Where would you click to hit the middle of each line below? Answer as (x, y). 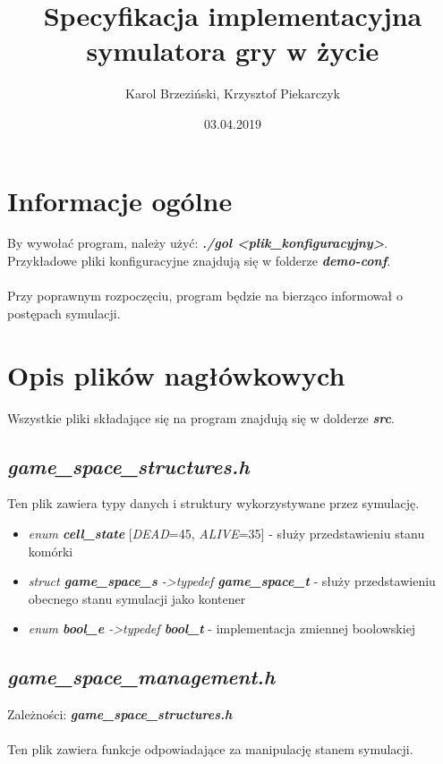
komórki (51, 551)
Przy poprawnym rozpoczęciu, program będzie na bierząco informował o (205, 296)
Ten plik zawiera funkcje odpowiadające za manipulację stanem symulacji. (210, 749)
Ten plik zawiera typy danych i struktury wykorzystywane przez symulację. (213, 503)
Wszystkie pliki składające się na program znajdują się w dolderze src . (201, 417)
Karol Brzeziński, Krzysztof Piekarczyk (233, 93)
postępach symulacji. (64, 313)
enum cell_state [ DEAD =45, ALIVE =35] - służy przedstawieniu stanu (226, 533)
